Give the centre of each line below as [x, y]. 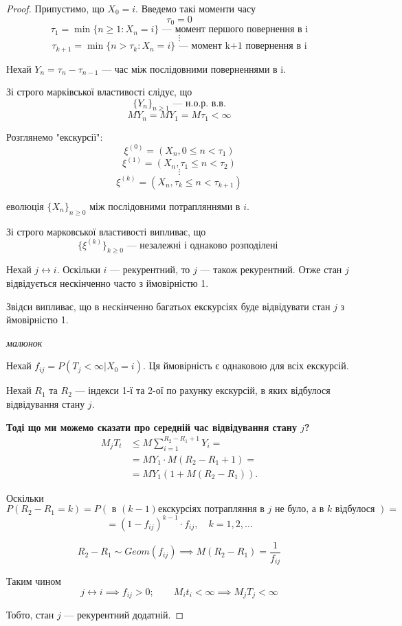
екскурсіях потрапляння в [211, 510]
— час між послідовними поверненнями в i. [194, 68]
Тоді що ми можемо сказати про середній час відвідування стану [152, 427]
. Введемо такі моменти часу [196, 8]
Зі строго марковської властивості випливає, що [106, 231]
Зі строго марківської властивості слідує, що [99, 92]
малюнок [24, 342]
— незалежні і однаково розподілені [202, 245]
